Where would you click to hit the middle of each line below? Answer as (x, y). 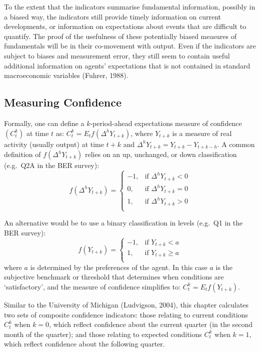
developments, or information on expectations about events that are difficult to (125, 26)
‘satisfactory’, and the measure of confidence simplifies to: (92, 286)
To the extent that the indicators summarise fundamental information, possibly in (130, 6)
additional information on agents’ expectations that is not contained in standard (127, 65)
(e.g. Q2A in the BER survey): (52, 165)
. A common (236, 144)
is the (224, 267)
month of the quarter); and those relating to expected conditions (103, 334)
